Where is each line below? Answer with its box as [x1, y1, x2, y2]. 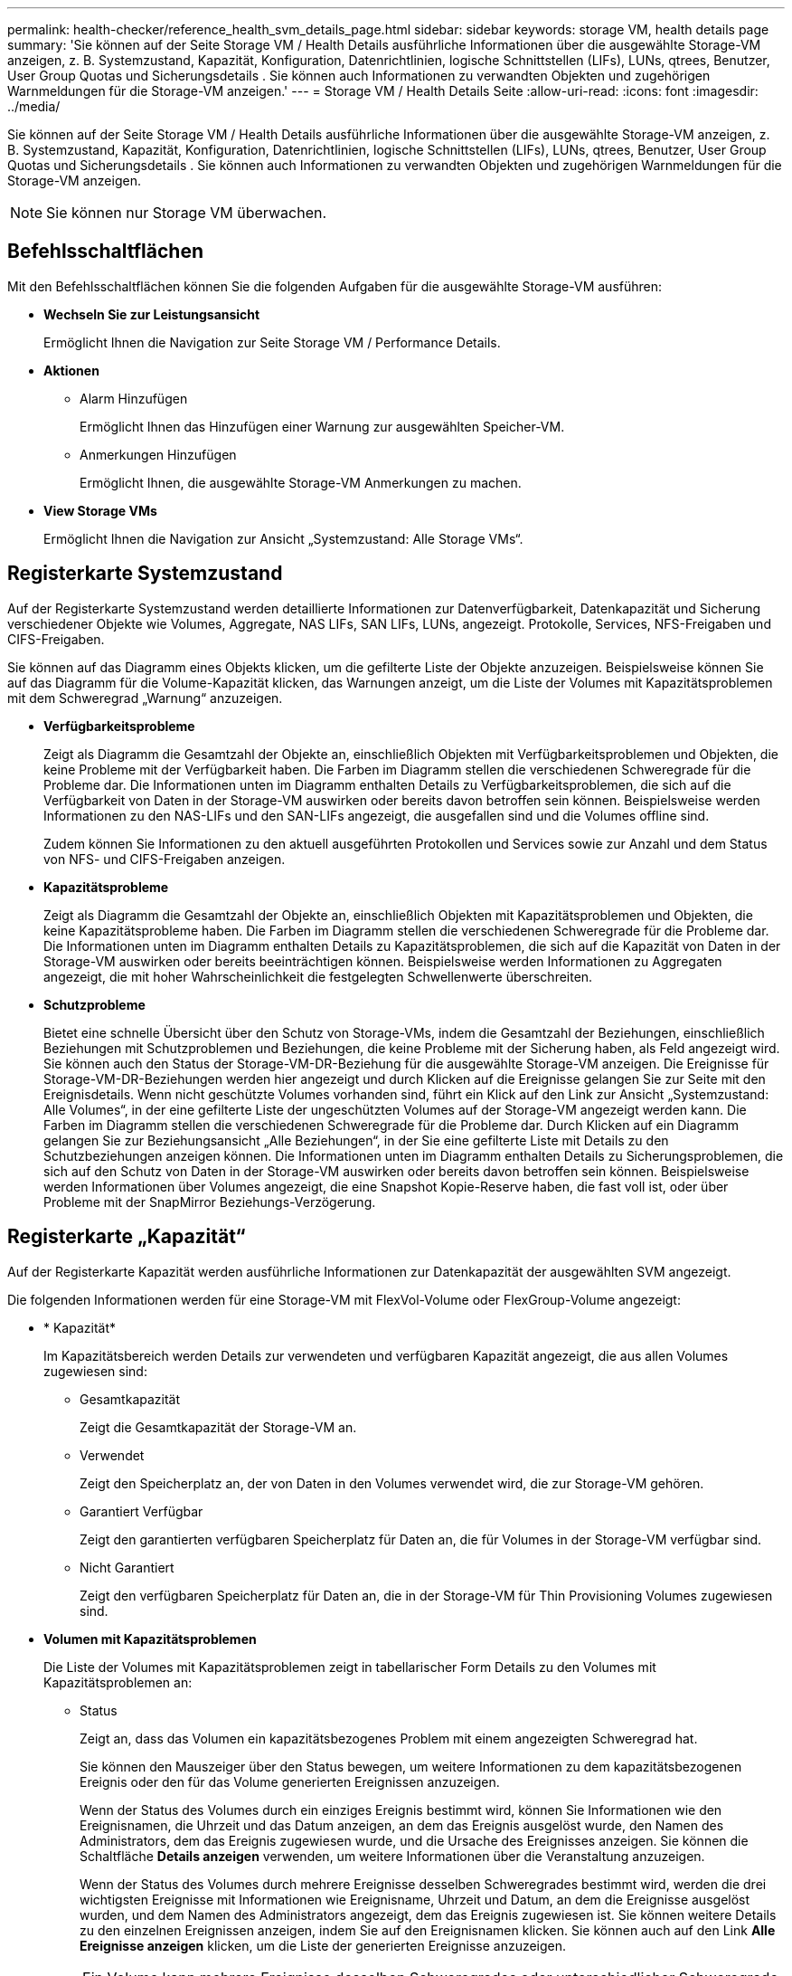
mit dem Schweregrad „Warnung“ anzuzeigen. [7, 689, 283, 706]
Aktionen [43, 362, 99, 378]
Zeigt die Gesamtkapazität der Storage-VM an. [80, 1419, 357, 1435]
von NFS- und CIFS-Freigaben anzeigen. [43, 850, 286, 867]
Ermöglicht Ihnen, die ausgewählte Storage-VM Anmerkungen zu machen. [80, 474, 522, 490]
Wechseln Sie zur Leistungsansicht [43, 306, 260, 322]
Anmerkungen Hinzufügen [80, 446, 237, 462]
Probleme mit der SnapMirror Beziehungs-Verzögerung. [43, 1193, 376, 1210]
